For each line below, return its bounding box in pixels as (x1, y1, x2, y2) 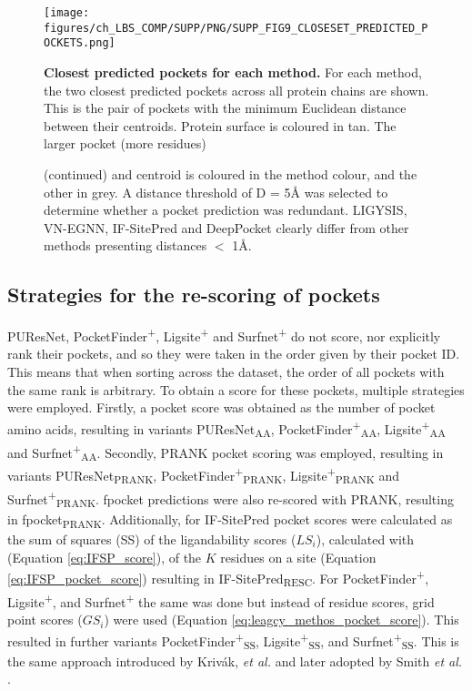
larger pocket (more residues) (44, 134, 206, 153)
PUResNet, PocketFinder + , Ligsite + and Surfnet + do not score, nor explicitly (7, 324, 441, 345)
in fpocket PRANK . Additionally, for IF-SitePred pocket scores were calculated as (7, 509, 453, 531)
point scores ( (7, 610, 83, 629)
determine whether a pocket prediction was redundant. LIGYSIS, (44, 200, 407, 219)
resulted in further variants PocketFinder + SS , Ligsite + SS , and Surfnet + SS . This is (7, 628, 459, 653)
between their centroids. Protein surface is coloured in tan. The (44, 116, 397, 135)
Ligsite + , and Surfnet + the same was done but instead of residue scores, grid (7, 589, 435, 611)
